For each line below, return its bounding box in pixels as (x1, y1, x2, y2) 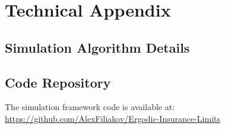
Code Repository (5, 73, 111, 91)
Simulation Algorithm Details (5, 38, 190, 56)
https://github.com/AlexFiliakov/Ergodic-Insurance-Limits (5, 112, 220, 124)
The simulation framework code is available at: (5, 101, 175, 113)
